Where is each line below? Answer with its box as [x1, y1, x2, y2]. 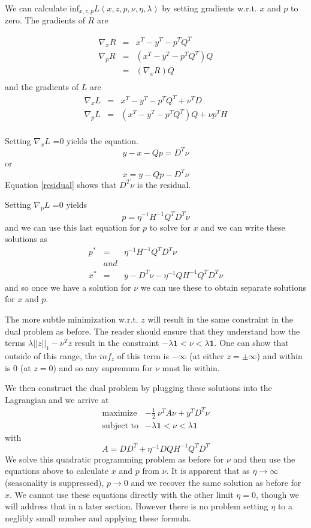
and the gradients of [5, 80, 79, 93]
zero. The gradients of [5, 14, 85, 26]
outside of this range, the [5, 349, 97, 362]
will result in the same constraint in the [147, 313, 294, 325]
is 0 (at [5, 361, 31, 374]
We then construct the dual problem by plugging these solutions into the [5, 381, 272, 394]
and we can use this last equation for [5, 220, 140, 233]
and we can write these [201, 220, 285, 233]
